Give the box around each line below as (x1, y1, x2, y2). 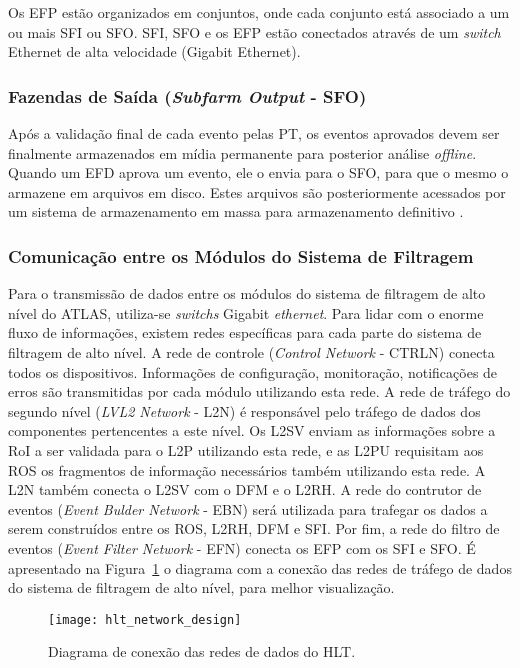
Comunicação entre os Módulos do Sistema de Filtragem (8, 243, 474, 268)
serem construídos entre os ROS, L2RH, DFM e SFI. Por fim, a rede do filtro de (8, 518, 500, 539)
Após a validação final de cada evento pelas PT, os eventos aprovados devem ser (8, 123, 500, 143)
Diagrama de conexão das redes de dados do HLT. (48, 641, 356, 662)
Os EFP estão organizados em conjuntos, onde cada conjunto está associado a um (8, 2, 510, 22)
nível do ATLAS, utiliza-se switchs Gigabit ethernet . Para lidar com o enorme (8, 302, 484, 323)
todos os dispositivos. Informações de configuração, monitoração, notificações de (8, 361, 498, 382)
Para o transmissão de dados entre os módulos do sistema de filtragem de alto (8, 283, 486, 304)
